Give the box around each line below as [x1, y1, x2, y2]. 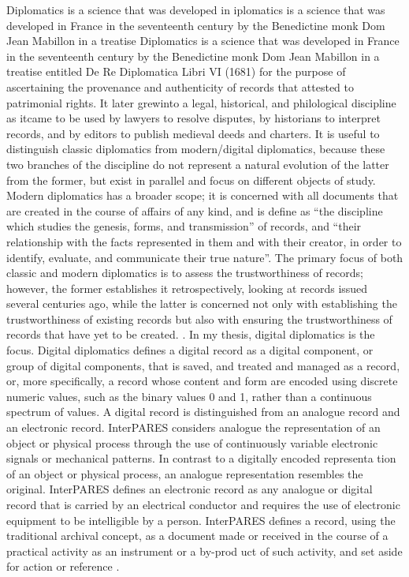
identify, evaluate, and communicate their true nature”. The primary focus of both [6, 249, 403, 265]
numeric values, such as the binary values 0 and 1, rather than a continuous [6, 388, 372, 404]
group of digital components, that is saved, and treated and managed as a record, [6, 357, 400, 373]
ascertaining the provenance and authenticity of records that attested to [6, 78, 354, 95]
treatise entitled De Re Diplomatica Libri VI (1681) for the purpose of [6, 63, 346, 80]
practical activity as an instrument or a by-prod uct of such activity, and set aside [6, 542, 403, 559]
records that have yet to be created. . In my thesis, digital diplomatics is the [6, 326, 375, 343]
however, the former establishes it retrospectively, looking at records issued [6, 279, 368, 296]
